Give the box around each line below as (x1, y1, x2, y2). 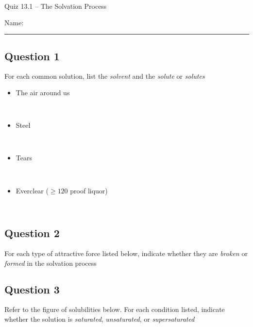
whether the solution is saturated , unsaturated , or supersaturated (4, 313, 195, 324)
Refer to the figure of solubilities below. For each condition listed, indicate (4, 304, 225, 314)
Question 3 (4, 281, 60, 296)
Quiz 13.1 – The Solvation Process (4, 1, 107, 11)
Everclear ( (16, 185, 49, 195)
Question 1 (4, 48, 60, 63)
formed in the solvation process (4, 258, 97, 268)
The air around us (16, 87, 70, 97)
